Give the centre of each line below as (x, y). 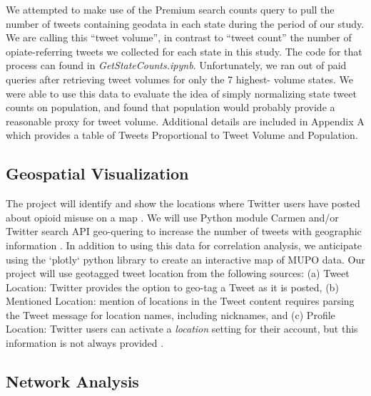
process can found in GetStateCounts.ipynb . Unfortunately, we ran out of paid (176, 65)
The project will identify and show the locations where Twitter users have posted (183, 203)
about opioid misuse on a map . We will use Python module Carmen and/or (172, 217)
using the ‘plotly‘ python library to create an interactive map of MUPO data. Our (185, 259)
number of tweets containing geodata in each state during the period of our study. (185, 23)
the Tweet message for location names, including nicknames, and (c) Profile (171, 314)
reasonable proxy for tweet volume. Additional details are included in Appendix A (185, 121)
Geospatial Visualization (97, 173)
